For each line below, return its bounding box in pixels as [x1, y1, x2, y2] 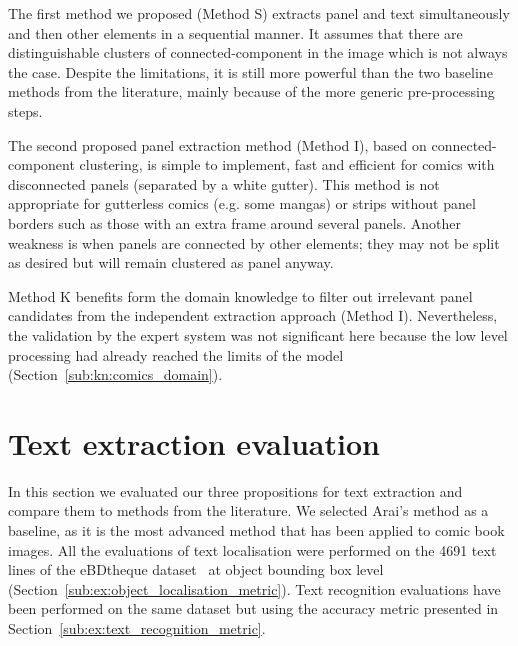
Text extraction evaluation [8, 422, 380, 463]
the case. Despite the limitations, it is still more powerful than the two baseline [8, 61, 493, 82]
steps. [8, 100, 43, 121]
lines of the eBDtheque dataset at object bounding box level [8, 559, 384, 580]
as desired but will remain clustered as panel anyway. [8, 252, 334, 273]
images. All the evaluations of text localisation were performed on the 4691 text [8, 539, 497, 560]
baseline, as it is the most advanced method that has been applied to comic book [8, 520, 505, 540]
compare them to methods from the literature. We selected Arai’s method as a [8, 500, 489, 521]
